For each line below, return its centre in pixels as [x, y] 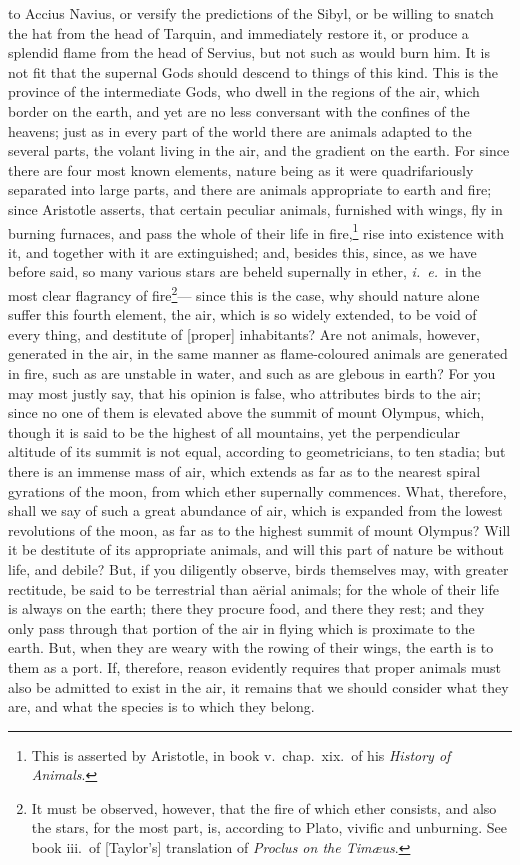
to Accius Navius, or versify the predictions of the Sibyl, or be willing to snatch [251, 13]
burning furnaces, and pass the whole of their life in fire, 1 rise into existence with [256, 231]
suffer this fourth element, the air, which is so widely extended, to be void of [242, 314]
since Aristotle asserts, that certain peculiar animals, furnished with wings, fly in [255, 208]
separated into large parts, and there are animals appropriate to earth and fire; [250, 189]
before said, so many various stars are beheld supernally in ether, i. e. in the [244, 271]
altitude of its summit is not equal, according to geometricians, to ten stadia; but [257, 451]
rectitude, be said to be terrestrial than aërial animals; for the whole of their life [253, 588]
